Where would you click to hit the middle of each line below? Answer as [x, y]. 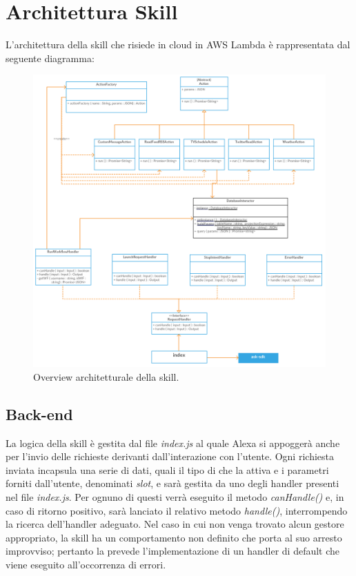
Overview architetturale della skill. [106, 376]
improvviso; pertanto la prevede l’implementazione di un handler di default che [173, 551]
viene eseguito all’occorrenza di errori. [86, 565]
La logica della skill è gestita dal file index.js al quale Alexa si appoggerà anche [173, 443]
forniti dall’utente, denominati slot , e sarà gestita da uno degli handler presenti [172, 483]
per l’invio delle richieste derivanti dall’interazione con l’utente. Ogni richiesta [170, 456]
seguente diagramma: [50, 58]
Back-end [39, 414]
